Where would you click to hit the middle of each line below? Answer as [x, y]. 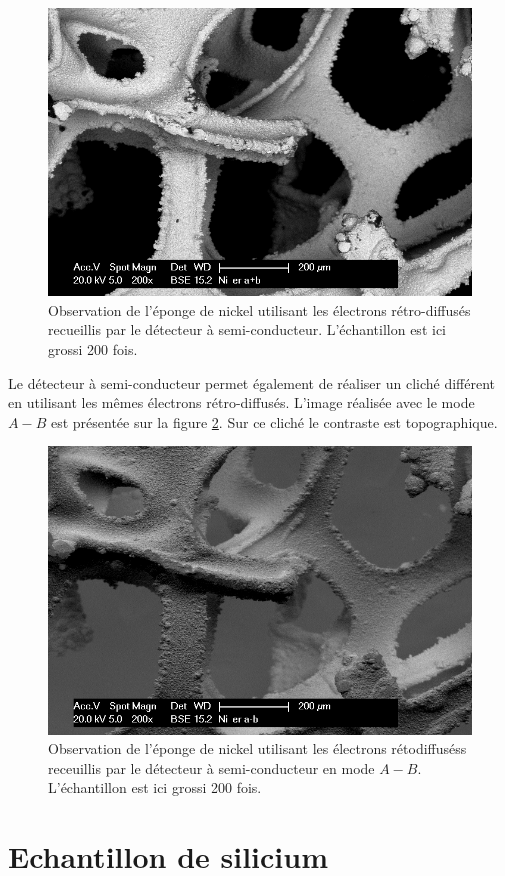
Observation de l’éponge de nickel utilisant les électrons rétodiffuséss [257, 748]
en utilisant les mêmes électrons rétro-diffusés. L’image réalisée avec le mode [241, 402]
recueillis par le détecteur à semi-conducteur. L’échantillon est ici [247, 329]
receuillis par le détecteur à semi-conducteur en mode [211, 767]
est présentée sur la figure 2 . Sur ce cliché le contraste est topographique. [274, 421]
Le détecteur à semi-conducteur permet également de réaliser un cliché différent [252, 382]
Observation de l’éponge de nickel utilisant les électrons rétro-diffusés [259, 309]
